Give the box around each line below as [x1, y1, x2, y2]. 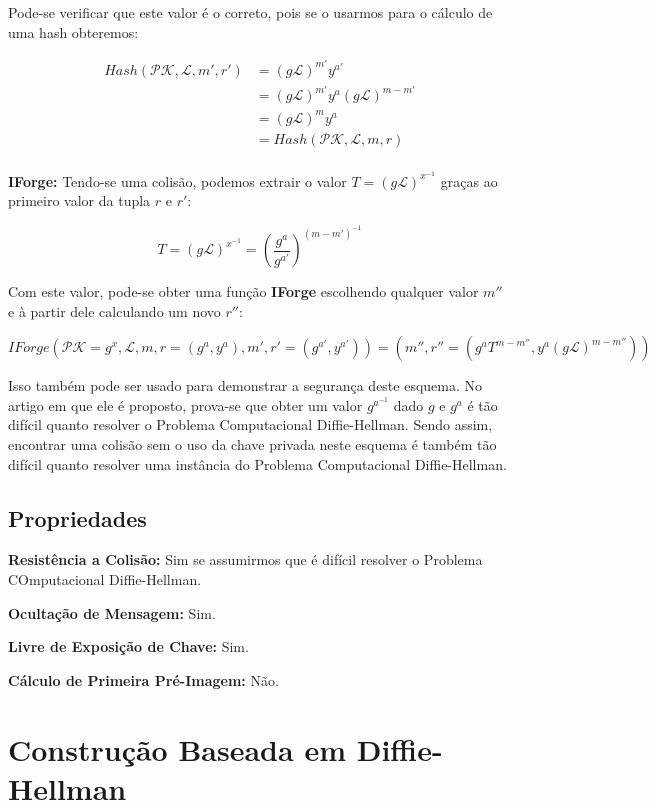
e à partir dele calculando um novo [8, 300, 221, 321]
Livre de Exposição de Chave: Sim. [8, 636, 249, 657]
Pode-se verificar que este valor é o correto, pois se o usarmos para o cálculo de [8, 2, 493, 22]
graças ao [440, 170, 498, 191]
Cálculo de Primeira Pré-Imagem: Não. [8, 669, 279, 690]
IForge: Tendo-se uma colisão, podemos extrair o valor [8, 170, 347, 191]
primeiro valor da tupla [8, 190, 151, 211]
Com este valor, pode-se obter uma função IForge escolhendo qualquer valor [8, 281, 479, 302]
